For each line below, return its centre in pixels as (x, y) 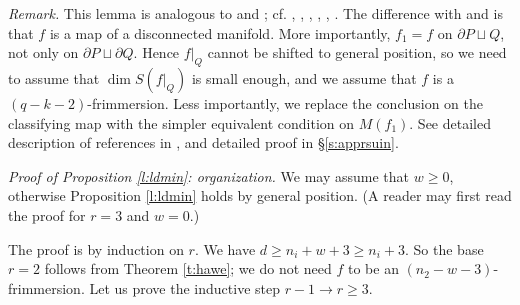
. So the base (444, 248)
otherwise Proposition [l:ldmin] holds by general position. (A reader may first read (260, 195)
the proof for (47, 214)
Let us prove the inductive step (184, 287)
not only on (43, 52)
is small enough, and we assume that (304, 77)
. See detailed (450, 122)
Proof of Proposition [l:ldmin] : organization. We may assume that (209, 175)
